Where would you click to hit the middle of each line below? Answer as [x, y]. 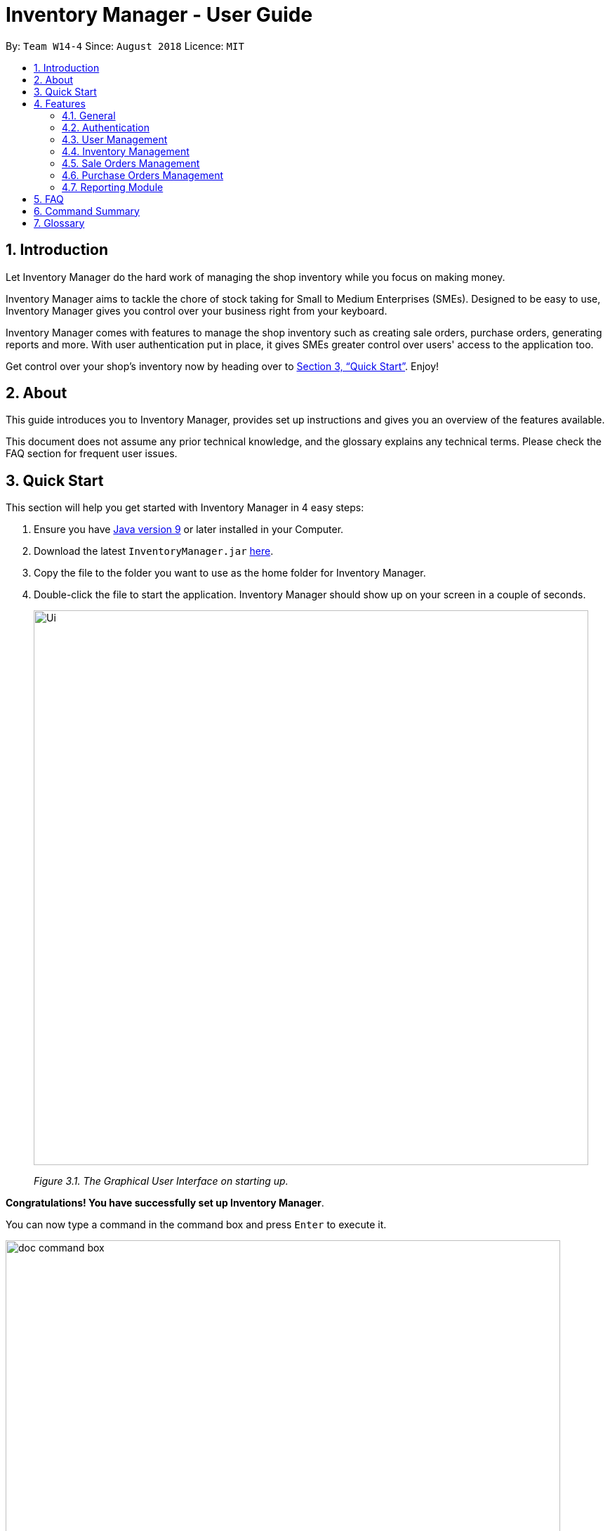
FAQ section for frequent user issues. [92, 454]
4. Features [60, 103]
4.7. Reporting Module [113, 187]
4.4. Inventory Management [126, 151]
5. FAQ [49, 199]
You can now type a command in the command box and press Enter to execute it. [196, 1225]
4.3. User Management [115, 139]
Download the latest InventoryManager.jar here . [154, 551]
